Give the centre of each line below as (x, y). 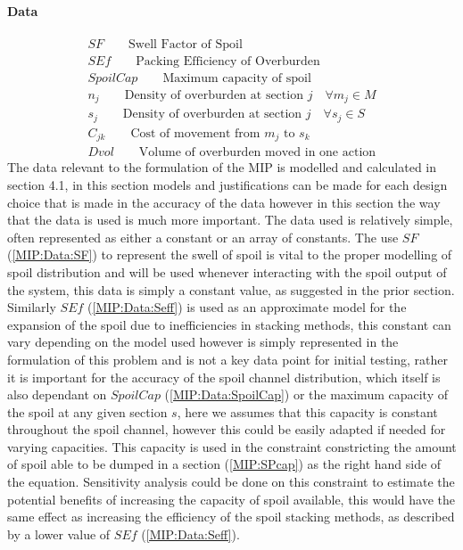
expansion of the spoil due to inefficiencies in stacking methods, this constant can (229, 324)
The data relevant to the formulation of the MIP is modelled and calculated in (222, 167)
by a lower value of (59, 534)
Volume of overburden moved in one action (257, 153)
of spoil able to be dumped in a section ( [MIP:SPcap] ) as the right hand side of (224, 464)
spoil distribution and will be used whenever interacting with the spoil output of (227, 271)
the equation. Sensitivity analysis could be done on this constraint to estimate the (231, 482)
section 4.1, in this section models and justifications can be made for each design (227, 184)
